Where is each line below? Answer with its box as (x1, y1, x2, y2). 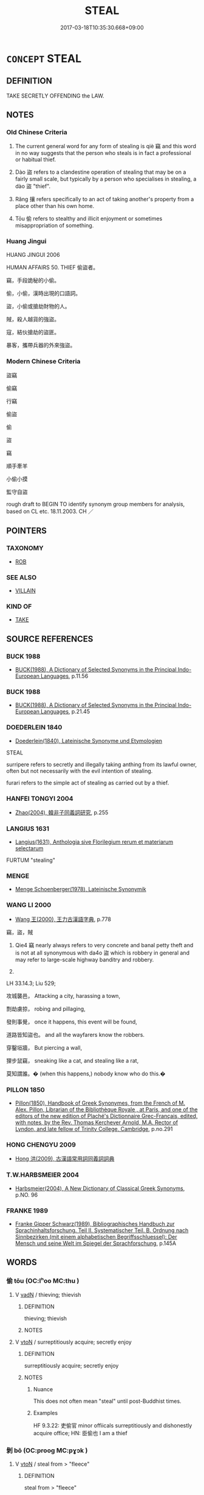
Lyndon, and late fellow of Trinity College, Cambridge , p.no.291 (15, 1125, 173, 1133)
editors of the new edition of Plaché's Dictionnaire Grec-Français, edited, (15, 1113, 198, 1120)
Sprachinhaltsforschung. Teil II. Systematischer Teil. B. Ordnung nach (15, 1227, 189, 1234)
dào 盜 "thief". (15, 182, 51, 190)
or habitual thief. (15, 156, 56, 163)
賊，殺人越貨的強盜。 (6, 315, 59, 323)
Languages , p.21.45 (40, 708, 90, 715)
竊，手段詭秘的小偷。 (6, 276, 59, 284)
